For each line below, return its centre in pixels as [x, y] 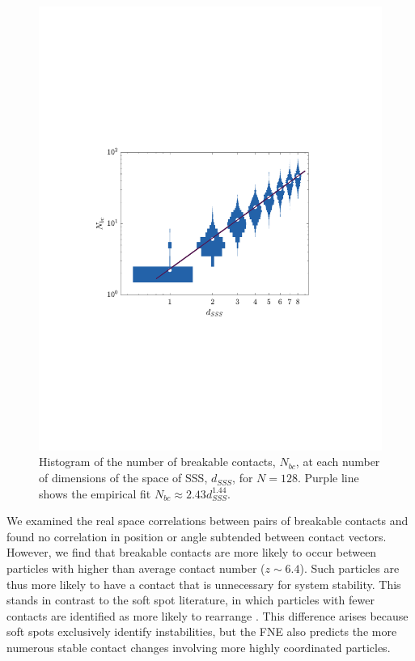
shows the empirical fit [95, 493]
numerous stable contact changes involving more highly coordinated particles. [199, 648]
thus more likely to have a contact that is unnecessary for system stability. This [204, 584]
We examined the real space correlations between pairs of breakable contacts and [207, 521]
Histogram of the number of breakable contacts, [157, 462]
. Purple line [328, 478]
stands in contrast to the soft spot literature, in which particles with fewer [191, 600]
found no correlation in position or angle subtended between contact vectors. [197, 536]
